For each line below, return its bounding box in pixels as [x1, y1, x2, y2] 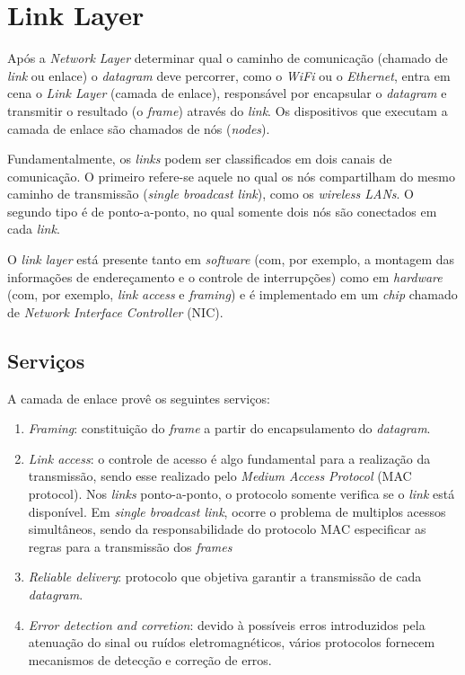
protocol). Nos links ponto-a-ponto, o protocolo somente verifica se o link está [28, 484, 455, 503]
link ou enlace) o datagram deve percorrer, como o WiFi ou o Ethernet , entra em [7, 66, 451, 84]
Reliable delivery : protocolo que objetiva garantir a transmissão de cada [28, 567, 422, 586]
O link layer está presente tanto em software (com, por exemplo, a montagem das [7, 250, 455, 269]
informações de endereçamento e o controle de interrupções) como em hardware [7, 267, 443, 286]
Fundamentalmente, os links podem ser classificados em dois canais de [7, 149, 392, 168]
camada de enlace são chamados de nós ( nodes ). [7, 119, 270, 138]
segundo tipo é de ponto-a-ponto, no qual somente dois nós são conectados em [7, 201, 437, 220]
